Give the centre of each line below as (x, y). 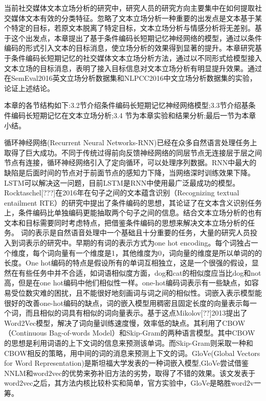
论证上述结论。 (29, 88)
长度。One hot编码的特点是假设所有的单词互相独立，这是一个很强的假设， (128, 263)
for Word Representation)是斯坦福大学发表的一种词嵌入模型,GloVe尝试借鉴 (127, 363)
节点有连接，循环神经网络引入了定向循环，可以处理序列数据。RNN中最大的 (130, 162)
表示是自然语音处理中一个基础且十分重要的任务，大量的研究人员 (142, 232)
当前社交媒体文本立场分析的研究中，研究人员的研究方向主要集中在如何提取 (129, 8)
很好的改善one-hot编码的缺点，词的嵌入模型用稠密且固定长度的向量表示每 (127, 303)
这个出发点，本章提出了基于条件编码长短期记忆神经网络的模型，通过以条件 (136, 38)
